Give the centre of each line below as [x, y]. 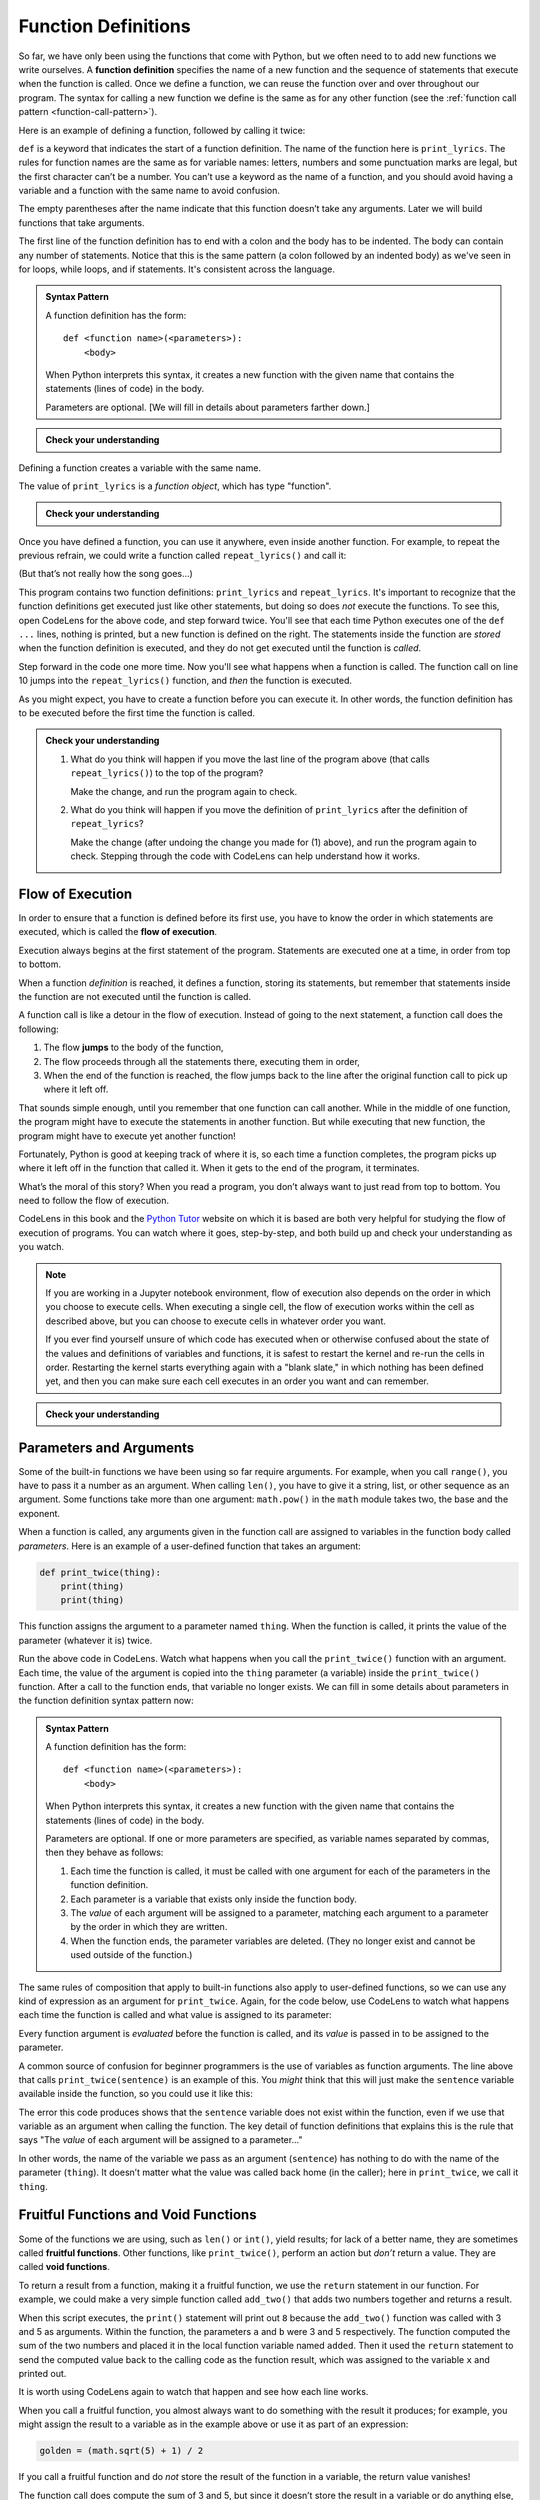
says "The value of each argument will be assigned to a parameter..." [160, 2140]
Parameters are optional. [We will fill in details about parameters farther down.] [207, 407]
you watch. [41, 1247]
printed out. [42, 2374]
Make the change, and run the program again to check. [184, 791]
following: [38, 1029]
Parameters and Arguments [106, 1447]
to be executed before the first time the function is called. [136, 713]
